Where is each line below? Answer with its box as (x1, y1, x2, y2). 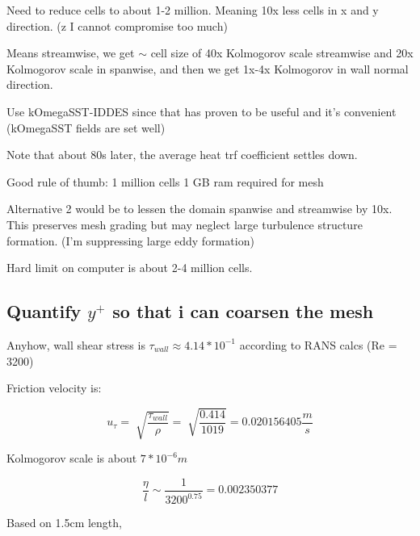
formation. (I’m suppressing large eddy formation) (6, 232, 254, 249)
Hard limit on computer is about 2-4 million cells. (6, 259, 253, 276)
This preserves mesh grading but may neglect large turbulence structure (6, 216, 363, 232)
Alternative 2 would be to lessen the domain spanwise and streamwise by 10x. (6, 200, 393, 217)
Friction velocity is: (6, 379, 102, 396)
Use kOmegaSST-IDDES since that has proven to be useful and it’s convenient (6, 103, 397, 119)
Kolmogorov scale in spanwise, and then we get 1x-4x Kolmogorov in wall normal (6, 60, 409, 77)
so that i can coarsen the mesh (112, 299, 374, 324)
